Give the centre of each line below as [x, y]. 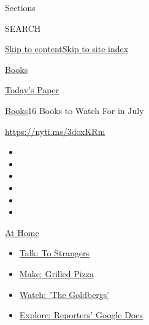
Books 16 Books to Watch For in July [74, 110]
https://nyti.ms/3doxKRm [55, 131]
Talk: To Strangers [54, 253]
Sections [20, 7]
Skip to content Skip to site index [67, 49]
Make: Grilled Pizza [57, 273]
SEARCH [23, 28]
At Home [22, 232]
